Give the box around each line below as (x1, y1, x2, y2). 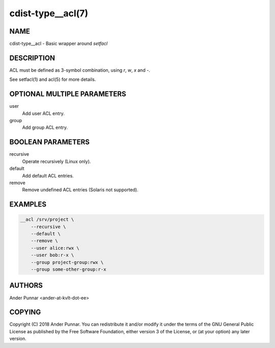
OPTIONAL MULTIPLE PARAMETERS (9, 90, 127, 99)
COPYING (9, 308, 41, 316)
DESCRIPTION (9, 53, 56, 62)
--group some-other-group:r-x (31, 267, 106, 272)
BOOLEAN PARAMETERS (9, 138, 90, 147)
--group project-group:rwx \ (31, 259, 104, 265)
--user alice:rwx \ (31, 245, 80, 251)
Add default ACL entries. (22, 172, 74, 179)
